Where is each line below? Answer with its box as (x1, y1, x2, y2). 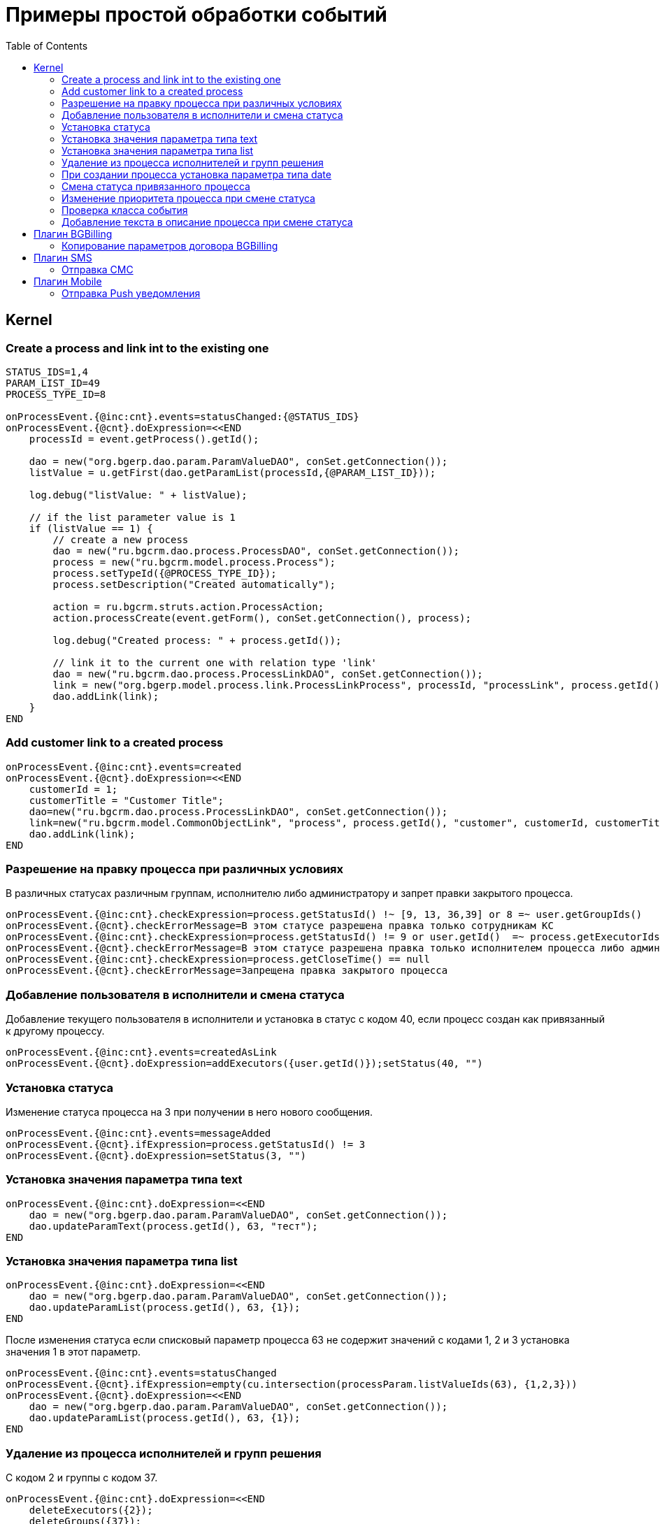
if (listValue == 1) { (29, 522, 153, 534)
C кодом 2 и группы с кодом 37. (6, 1472, 158, 1484)
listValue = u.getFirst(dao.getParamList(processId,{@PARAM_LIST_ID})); (29, 466, 436, 478)
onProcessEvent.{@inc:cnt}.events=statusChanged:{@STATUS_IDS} (6, 410, 359, 422)
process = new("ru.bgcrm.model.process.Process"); (52, 556, 336, 568)
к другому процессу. (6, 1025, 105, 1037)
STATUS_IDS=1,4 (6, 366, 89, 378)
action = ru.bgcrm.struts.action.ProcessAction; (52, 601, 324, 612)
